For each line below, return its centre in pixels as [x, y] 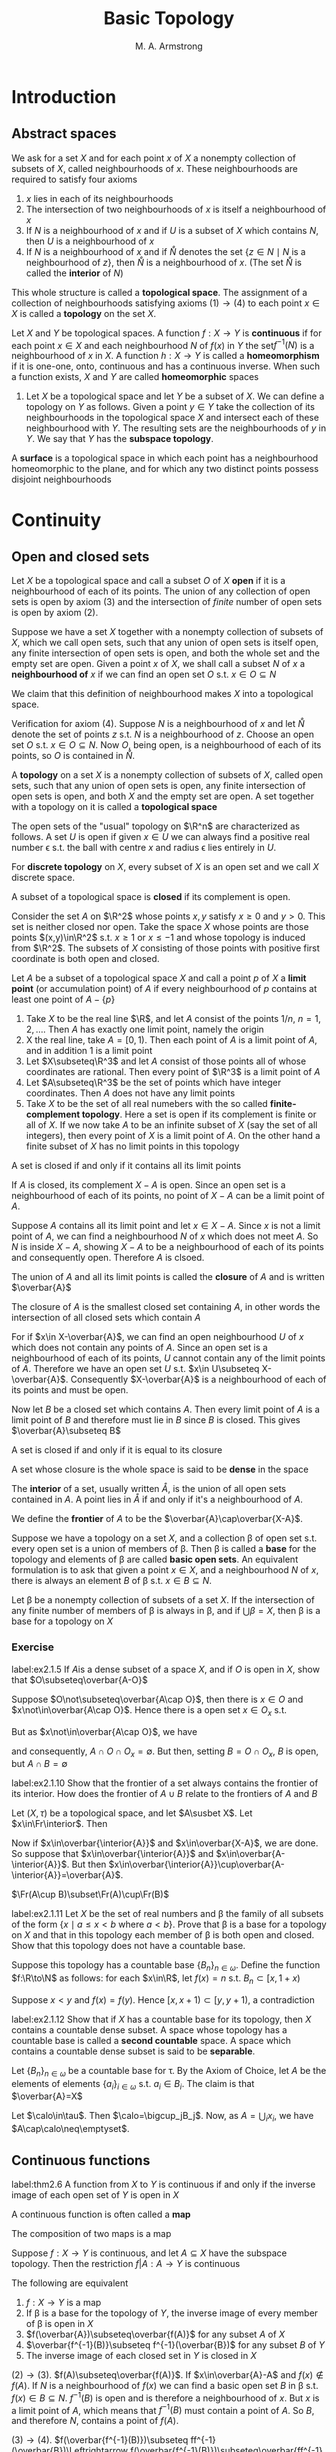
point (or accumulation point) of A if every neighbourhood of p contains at [164, 989]
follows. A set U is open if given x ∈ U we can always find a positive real [161, 837]
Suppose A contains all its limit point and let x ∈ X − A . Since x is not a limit [166, 1226]
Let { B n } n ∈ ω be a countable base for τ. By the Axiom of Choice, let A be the [169, 2071]
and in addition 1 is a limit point [89, 1051]
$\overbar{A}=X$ [47, 2096]
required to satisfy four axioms [74, 179]
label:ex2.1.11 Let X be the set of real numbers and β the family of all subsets [167, 1914]
